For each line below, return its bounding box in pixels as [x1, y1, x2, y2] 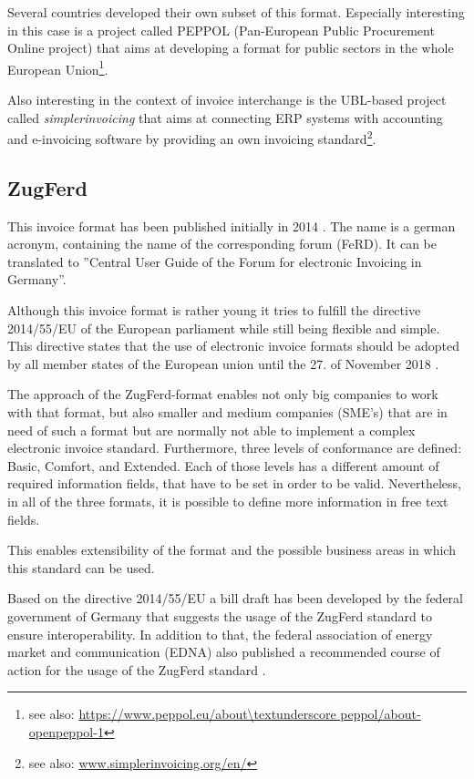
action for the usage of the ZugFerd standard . [7, 660, 266, 679]
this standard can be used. [7, 558, 155, 577]
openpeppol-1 [28, 722, 104, 741]
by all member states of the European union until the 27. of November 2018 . [7, 354, 439, 373]
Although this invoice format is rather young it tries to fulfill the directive [7, 301, 421, 320]
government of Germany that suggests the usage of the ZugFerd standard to [7, 606, 432, 625]
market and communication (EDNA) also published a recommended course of [7, 642, 440, 661]
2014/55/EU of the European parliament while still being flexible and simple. [7, 318, 440, 337]
